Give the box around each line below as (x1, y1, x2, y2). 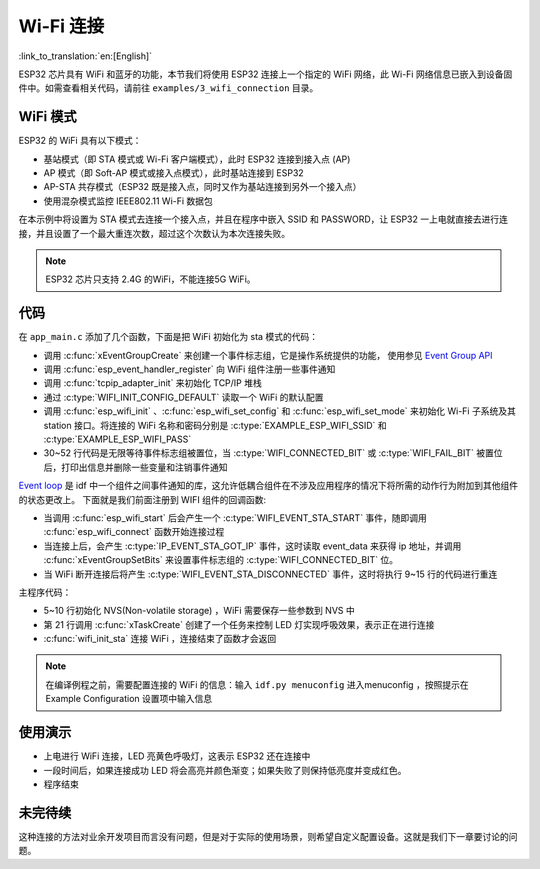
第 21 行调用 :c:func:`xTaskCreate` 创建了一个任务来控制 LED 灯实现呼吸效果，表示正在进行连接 (43, 618, 435, 630)
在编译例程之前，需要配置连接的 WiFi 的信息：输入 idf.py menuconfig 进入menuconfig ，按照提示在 (45, 678, 469, 690)
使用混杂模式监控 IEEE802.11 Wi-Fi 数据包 (43, 195, 214, 207)
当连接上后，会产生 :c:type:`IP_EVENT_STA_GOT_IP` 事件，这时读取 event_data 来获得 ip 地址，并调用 (43, 540, 462, 552)
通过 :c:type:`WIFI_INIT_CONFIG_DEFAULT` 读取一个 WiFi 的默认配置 (43, 391, 324, 403)
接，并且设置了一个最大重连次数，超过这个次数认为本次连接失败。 (18, 227, 290, 239)
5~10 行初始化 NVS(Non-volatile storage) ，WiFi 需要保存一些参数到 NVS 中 (43, 605, 355, 617)
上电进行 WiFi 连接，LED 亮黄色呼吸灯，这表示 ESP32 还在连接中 (43, 750, 311, 762)
